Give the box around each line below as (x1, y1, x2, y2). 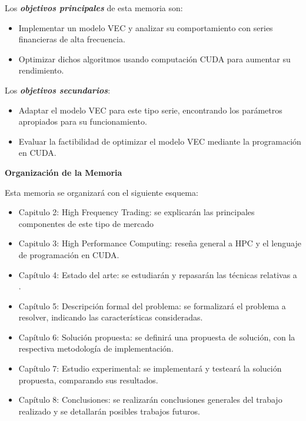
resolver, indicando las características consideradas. (18, 311, 203, 323)
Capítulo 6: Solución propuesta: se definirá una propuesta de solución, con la (18, 330, 295, 343)
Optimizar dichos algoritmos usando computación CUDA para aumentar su (18, 52, 291, 65)
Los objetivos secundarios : (5, 83, 111, 96)
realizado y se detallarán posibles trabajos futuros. (18, 405, 200, 417)
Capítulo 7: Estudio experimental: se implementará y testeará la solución (18, 362, 282, 375)
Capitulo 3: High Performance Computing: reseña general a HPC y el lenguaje (18, 237, 301, 249)
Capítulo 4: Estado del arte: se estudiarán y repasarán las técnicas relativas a (18, 268, 297, 280)
